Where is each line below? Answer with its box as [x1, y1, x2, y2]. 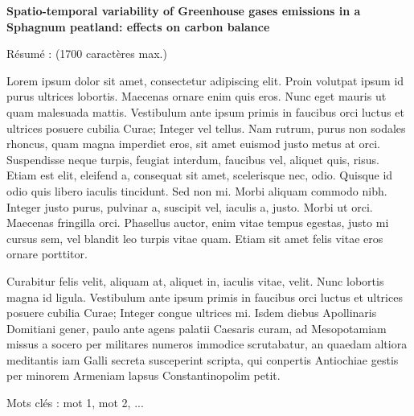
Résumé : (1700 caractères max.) [6, 45, 167, 62]
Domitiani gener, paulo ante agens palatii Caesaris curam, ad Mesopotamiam [6, 319, 387, 336]
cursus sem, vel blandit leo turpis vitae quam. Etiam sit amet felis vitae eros [6, 229, 383, 246]
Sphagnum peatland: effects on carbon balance [6, 18, 270, 35]
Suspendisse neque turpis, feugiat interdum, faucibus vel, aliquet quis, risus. [6, 150, 379, 167]
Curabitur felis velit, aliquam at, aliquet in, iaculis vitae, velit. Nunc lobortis [6, 272, 384, 289]
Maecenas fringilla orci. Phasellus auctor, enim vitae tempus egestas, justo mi [6, 214, 389, 231]
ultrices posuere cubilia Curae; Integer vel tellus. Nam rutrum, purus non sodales [6, 119, 406, 136]
